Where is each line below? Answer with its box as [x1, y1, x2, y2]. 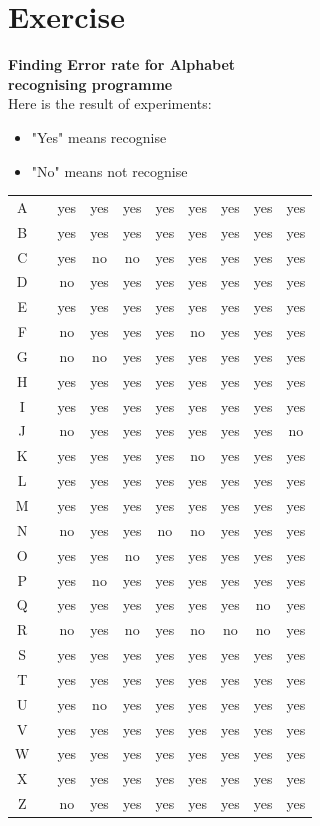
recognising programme [8, 73, 173, 94]
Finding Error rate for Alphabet [8, 54, 236, 75]
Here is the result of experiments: [8, 93, 212, 114]
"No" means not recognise [31, 160, 188, 181]
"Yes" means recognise [31, 126, 167, 147]
